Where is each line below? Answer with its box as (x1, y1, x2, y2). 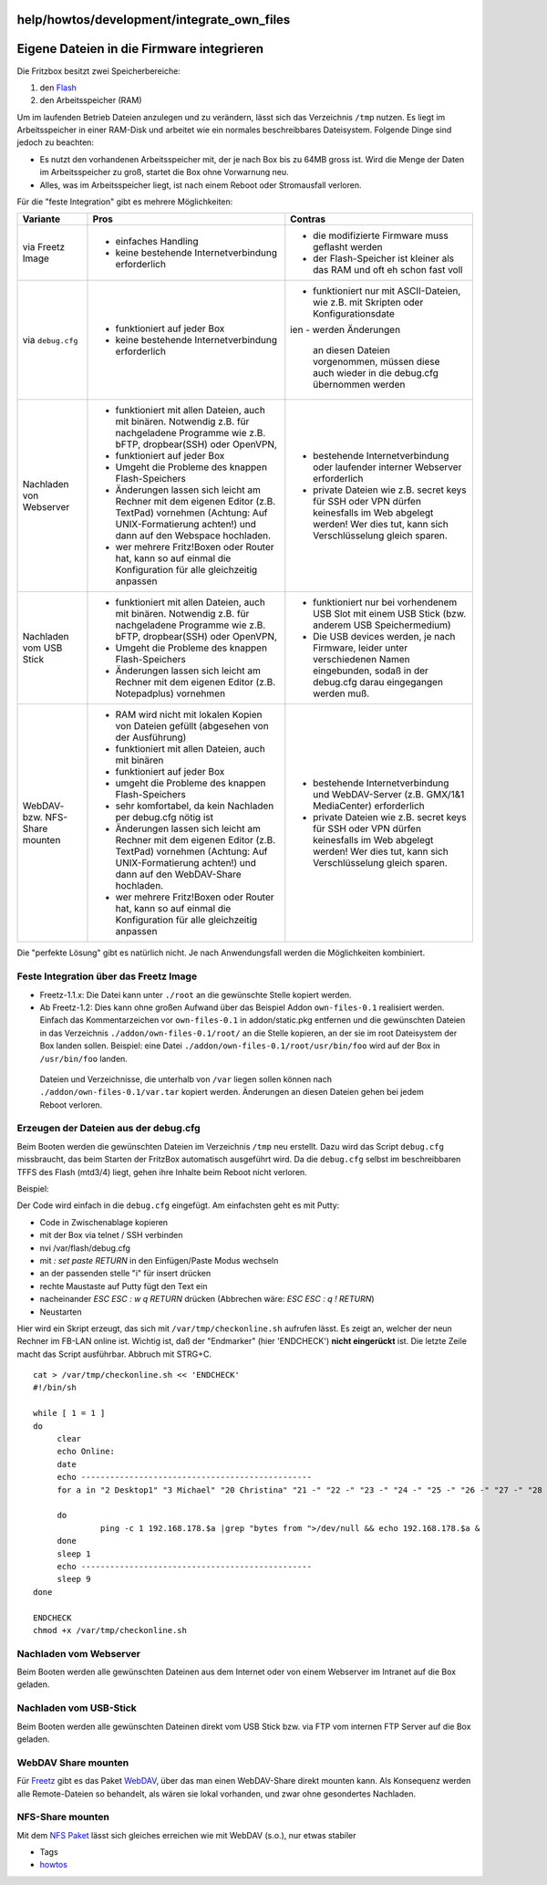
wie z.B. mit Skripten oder (313, 297, 424, 309)
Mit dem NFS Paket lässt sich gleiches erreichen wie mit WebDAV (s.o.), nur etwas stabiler (16, 1829, 356, 1840)
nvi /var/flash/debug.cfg (39, 1242, 131, 1254)
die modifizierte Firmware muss (313, 229, 449, 242)
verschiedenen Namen (313, 653, 410, 666)
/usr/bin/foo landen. (39, 1053, 128, 1064)
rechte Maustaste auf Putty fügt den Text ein (39, 1280, 208, 1291)
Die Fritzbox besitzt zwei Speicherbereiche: (16, 65, 181, 77)
